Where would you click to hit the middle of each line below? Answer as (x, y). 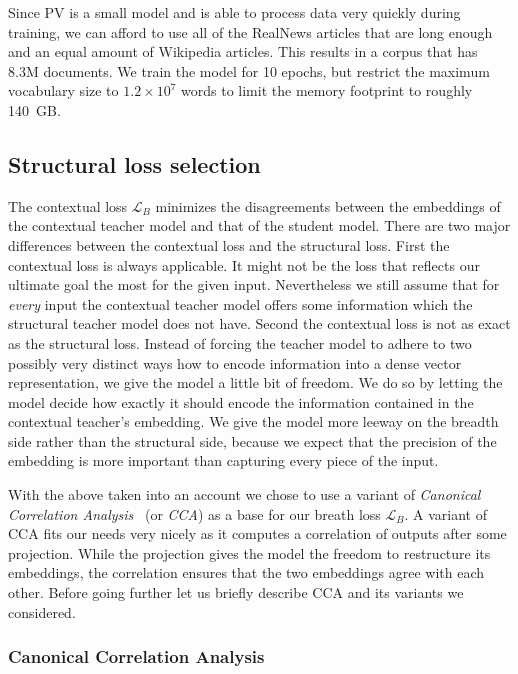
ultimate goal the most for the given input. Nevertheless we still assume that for (254, 284)
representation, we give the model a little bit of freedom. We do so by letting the (255, 382)
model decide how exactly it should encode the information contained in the (241, 401)
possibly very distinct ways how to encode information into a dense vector (235, 362)
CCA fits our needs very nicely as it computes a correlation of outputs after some (257, 533)
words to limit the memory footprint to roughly (327, 90)
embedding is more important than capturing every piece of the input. (223, 460)
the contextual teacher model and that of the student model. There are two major (259, 225)
